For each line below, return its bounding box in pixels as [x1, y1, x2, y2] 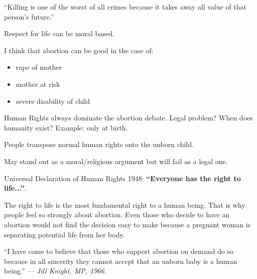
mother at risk [16, 78, 60, 89]
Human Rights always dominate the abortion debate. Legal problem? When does [4, 112, 253, 123]
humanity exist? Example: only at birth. [4, 122, 128, 132]
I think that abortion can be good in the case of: [4, 45, 154, 55]
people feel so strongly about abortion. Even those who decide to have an [4, 209, 230, 220]
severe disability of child [16, 95, 90, 106]
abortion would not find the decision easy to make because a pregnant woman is [4, 219, 251, 229]
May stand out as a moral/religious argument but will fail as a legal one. [4, 156, 228, 166]
